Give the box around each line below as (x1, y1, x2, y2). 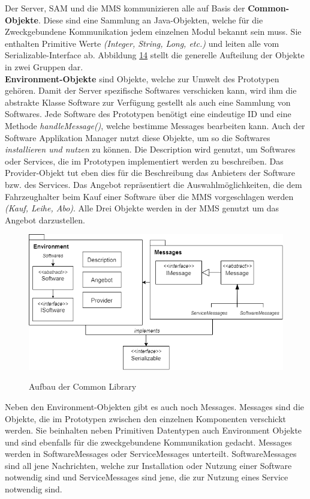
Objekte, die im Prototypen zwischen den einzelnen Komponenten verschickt (5, 412, 287, 425)
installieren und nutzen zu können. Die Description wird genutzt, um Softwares (5, 143, 296, 156)
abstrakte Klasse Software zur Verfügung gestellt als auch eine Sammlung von (5, 95, 291, 108)
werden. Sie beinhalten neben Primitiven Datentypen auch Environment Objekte (5, 424, 302, 437)
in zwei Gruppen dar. (5, 60, 83, 73)
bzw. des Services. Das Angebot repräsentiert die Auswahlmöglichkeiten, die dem (5, 178, 302, 190)
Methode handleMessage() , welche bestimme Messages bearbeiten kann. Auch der (5, 119, 305, 132)
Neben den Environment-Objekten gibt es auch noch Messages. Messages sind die (5, 400, 304, 413)
